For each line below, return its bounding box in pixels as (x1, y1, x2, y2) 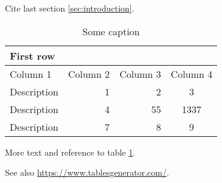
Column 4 (170, 66, 213, 81)
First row (10, 48, 55, 63)
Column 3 (119, 66, 161, 81)
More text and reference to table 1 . (5, 145, 136, 158)
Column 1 (10, 66, 52, 81)
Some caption (82, 24, 140, 38)
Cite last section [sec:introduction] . (5, 2, 134, 14)
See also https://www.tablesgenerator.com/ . (5, 166, 169, 179)
